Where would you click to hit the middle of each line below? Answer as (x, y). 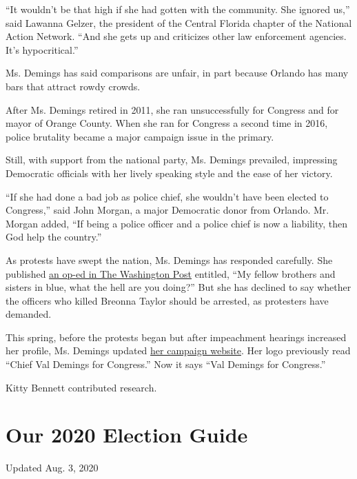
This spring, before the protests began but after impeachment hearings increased (176, 337)
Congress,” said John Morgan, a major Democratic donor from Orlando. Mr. (167, 210)
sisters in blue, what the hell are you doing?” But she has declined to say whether (178, 287)
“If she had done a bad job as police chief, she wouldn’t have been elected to (167, 196)
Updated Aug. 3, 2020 (52, 468)
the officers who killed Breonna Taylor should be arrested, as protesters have (167, 300)
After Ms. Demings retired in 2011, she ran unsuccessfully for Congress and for (172, 109)
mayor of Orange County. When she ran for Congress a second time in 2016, (167, 123)
